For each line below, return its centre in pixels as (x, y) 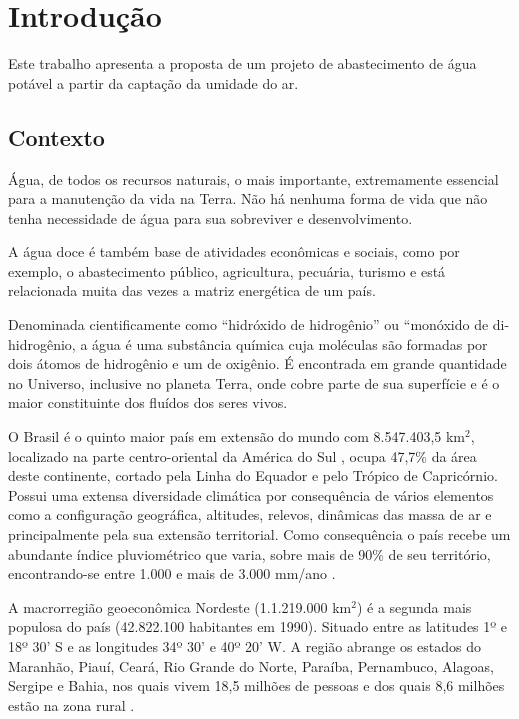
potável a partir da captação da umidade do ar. (153, 82)
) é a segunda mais (414, 606)
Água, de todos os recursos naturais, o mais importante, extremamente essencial (253, 178)
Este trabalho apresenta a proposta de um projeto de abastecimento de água (242, 63)
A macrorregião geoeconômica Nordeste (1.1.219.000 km (180, 606)
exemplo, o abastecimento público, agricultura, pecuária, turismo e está (227, 270)
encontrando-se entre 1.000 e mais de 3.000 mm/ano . (172, 573)
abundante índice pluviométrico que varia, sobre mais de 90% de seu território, (249, 553)
